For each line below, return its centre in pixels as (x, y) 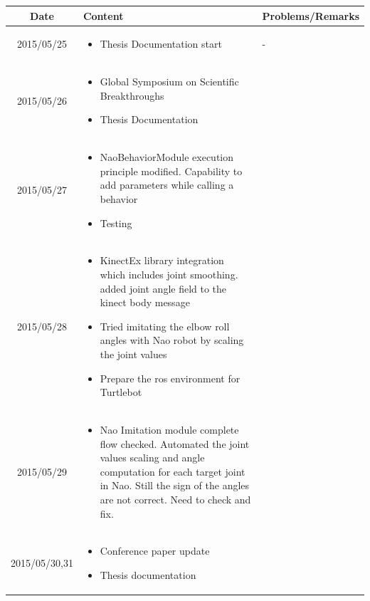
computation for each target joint (173, 471)
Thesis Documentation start (161, 44)
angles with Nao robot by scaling (172, 340)
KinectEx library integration (162, 260)
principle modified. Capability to (171, 171)
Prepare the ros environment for (170, 378)
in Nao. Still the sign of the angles (175, 485)
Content (103, 15)
